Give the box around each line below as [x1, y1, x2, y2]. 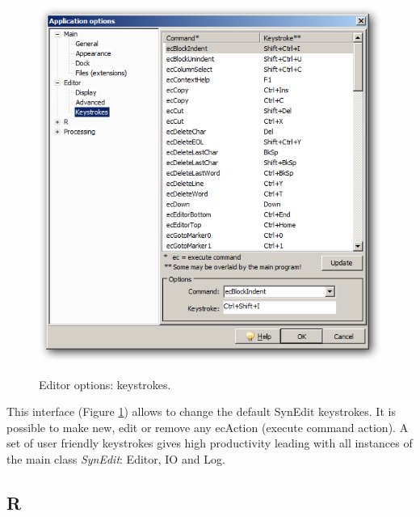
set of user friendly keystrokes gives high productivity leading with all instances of [6, 434, 413, 451]
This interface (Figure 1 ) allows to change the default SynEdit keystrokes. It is [6, 403, 396, 420]
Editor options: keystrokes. [39, 375, 171, 392]
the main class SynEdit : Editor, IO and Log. [6, 451, 225, 468]
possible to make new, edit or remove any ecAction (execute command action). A [6, 418, 409, 435]
